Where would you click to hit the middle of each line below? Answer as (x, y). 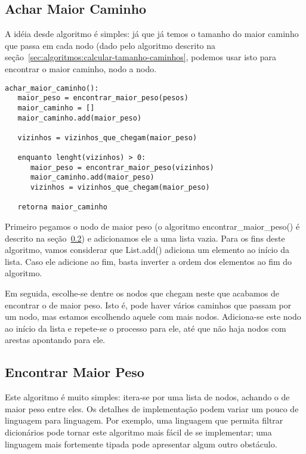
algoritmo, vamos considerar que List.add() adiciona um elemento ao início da (147, 250)
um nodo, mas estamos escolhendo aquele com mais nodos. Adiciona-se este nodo (153, 316)
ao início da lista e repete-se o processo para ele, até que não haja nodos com (146, 328)
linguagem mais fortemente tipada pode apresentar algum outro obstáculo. (141, 444)
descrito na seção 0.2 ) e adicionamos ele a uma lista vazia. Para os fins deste (145, 238)
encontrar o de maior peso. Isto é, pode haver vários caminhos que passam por (148, 305)
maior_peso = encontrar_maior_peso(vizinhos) (122, 167)
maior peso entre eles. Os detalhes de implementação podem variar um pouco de (152, 408)
